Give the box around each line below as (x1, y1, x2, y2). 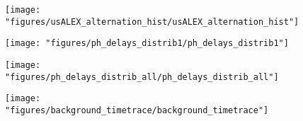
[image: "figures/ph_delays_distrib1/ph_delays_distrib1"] (5, 38, 289, 49)
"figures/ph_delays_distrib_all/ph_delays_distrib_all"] (5, 71, 279, 82)
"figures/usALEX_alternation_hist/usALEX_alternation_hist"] (5, 16, 299, 27)
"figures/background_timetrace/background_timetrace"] (5, 105, 269, 115)
